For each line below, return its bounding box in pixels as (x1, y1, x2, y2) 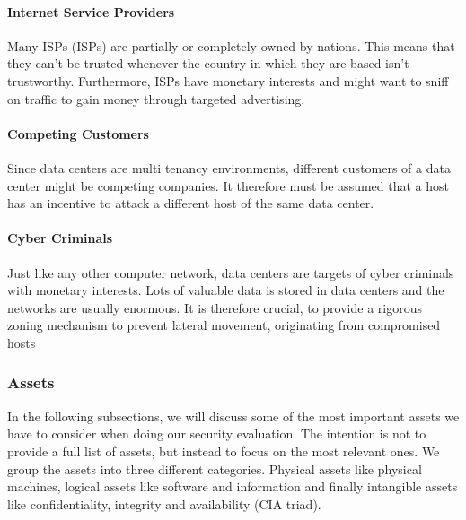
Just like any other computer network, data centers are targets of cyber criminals (7, 263, 454, 282)
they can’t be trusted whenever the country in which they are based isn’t (7, 54, 409, 73)
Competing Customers (7, 124, 149, 143)
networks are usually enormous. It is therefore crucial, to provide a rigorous (7, 298, 422, 316)
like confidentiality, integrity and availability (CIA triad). (7, 494, 321, 513)
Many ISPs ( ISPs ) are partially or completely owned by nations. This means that (7, 36, 455, 55)
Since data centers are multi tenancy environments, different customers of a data (7, 158, 451, 177)
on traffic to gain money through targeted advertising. (7, 89, 305, 108)
